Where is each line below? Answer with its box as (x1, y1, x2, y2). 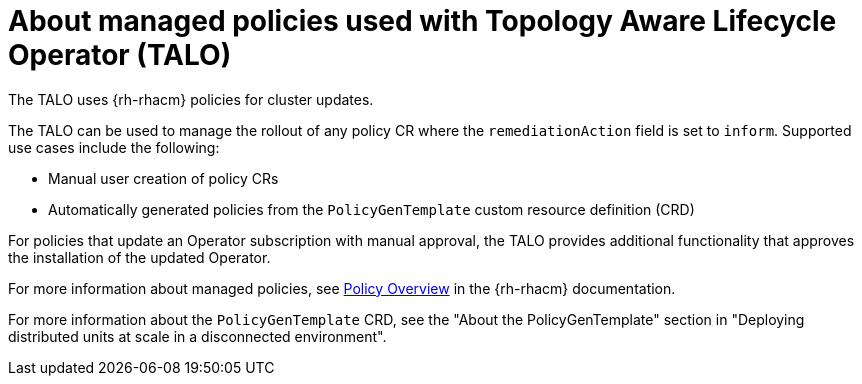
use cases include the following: (8, 138, 220, 156)
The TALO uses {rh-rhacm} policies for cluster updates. (8, 90, 374, 108)
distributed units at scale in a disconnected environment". (8, 327, 387, 345)
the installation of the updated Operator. (8, 248, 271, 266)
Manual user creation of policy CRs (48, 169, 279, 187)
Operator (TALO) (8, 38, 232, 72)
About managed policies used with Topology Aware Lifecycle (8, 4, 837, 38)
